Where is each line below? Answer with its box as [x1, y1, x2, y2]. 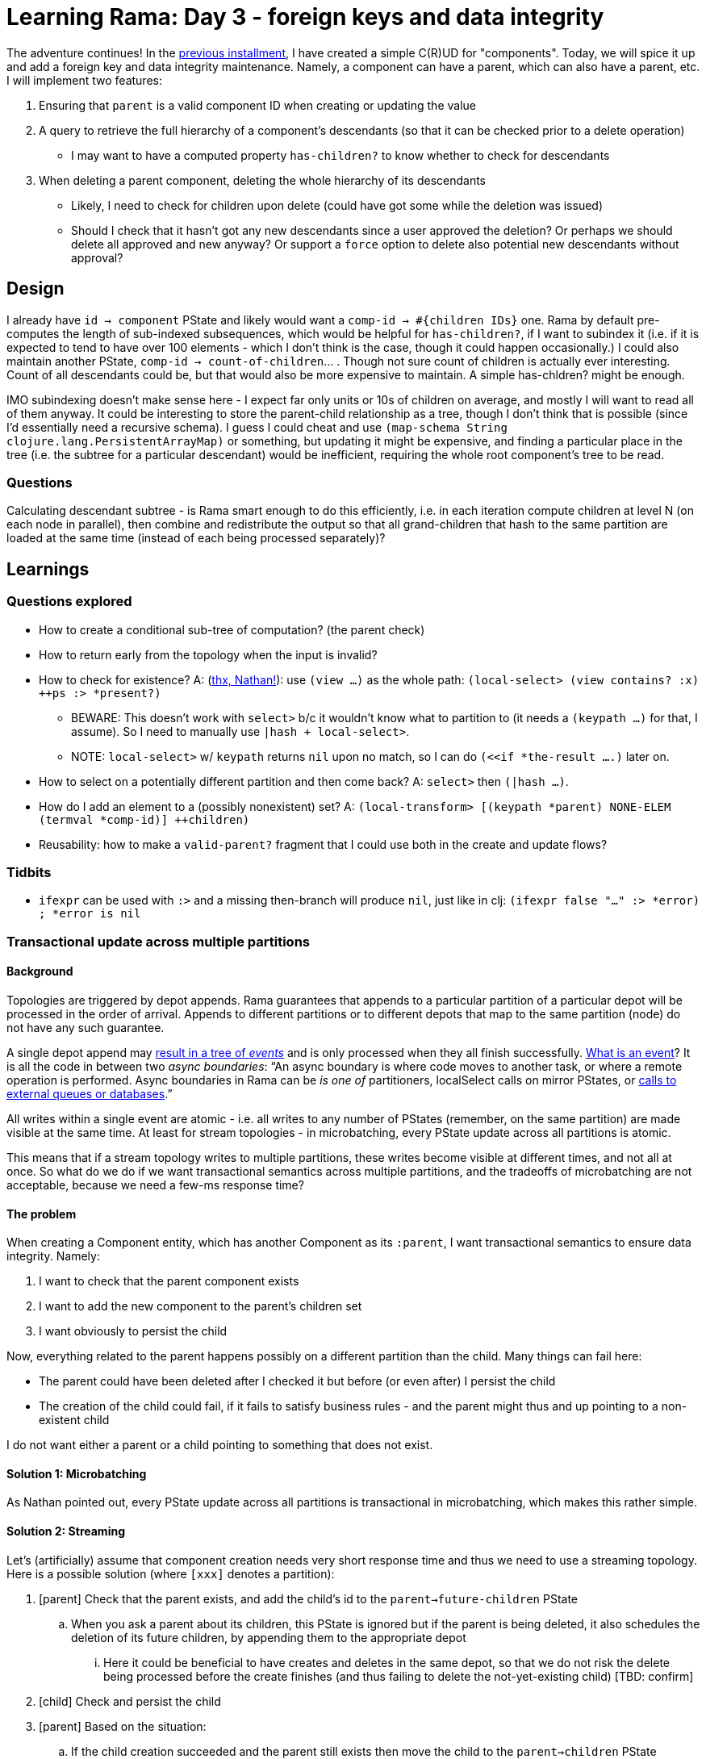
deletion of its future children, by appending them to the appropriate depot [71, 1630, 466, 1644]
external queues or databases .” [6, 1086, 173, 1101]
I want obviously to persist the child [39, 1324, 228, 1339]
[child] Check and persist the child [39, 1694, 221, 1708]
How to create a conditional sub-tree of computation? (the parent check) [39, 622, 425, 637]
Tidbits [6, 863, 52, 880]
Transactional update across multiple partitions [6, 933, 310, 950]
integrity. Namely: [6, 1249, 100, 1264]
